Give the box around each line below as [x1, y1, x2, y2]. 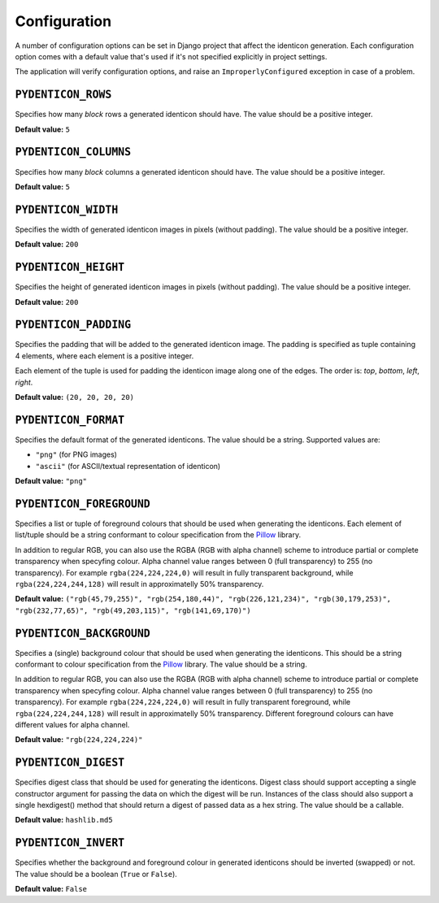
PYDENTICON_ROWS [15, 88, 112, 102]
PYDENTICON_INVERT [15, 836, 125, 849]
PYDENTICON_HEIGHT [15, 261, 125, 274]
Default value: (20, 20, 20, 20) [15, 392, 134, 402]
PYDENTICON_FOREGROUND [15, 497, 150, 510]
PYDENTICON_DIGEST [15, 756, 125, 770]
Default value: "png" [15, 476, 88, 486]
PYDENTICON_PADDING [15, 318, 132, 332]
